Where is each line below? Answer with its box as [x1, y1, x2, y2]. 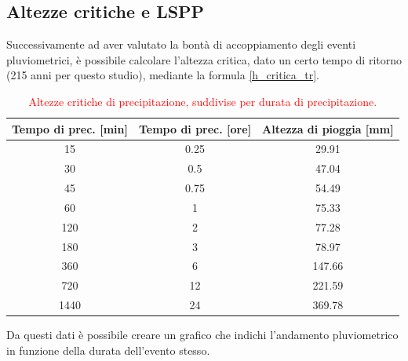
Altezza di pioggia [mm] [262, 120, 394, 137]
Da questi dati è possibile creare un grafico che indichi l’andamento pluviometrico [6, 326, 399, 343]
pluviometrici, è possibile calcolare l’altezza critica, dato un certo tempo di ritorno [6, 51, 402, 67]
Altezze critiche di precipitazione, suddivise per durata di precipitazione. [28, 93, 377, 109]
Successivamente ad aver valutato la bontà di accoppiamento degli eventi [6, 36, 356, 53]
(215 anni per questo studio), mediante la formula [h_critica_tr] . [6, 67, 319, 83]
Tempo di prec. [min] [12, 120, 128, 137]
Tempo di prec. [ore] [138, 120, 252, 137]
